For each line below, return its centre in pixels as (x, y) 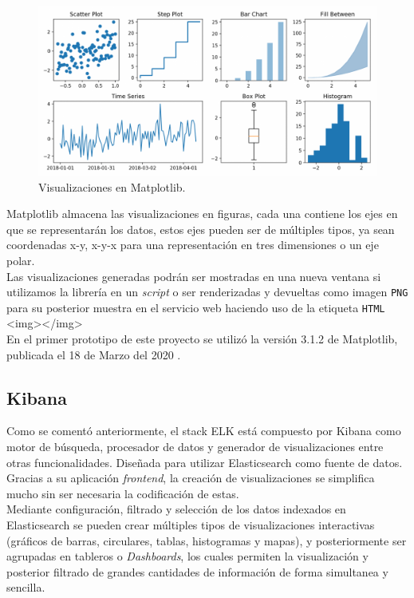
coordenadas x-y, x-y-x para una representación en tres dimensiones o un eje (193, 245)
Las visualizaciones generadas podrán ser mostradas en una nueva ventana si (194, 276)
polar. (21, 260)
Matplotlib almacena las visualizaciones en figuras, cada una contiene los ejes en (202, 214)
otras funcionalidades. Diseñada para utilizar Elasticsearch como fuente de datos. (205, 462)
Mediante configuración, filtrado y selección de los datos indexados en (176, 509)
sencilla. (26, 587)
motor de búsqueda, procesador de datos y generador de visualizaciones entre (195, 447)
